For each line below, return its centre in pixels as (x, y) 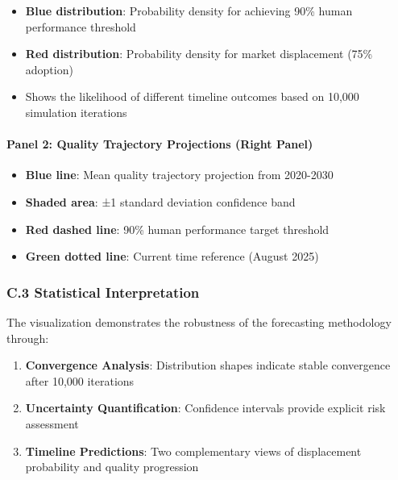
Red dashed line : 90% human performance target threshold (177, 229)
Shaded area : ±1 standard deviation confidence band (160, 201)
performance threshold (81, 26)
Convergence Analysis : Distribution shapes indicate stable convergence (208, 365)
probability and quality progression (112, 467)
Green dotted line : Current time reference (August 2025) (172, 256)
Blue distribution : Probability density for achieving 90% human (189, 10)
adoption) (49, 69)
